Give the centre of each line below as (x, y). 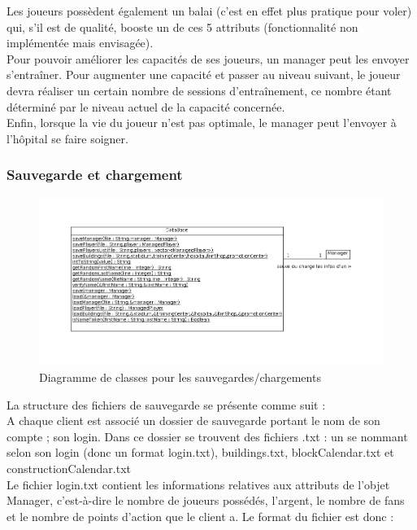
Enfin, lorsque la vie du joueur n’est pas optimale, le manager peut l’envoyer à (202, 123)
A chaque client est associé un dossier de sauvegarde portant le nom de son (193, 420)
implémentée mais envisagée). (80, 43)
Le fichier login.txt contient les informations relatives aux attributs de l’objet (198, 484)
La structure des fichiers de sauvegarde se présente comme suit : (166, 404)
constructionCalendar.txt (69, 468)
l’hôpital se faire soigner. (67, 138)
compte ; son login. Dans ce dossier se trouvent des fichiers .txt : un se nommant (207, 436)
